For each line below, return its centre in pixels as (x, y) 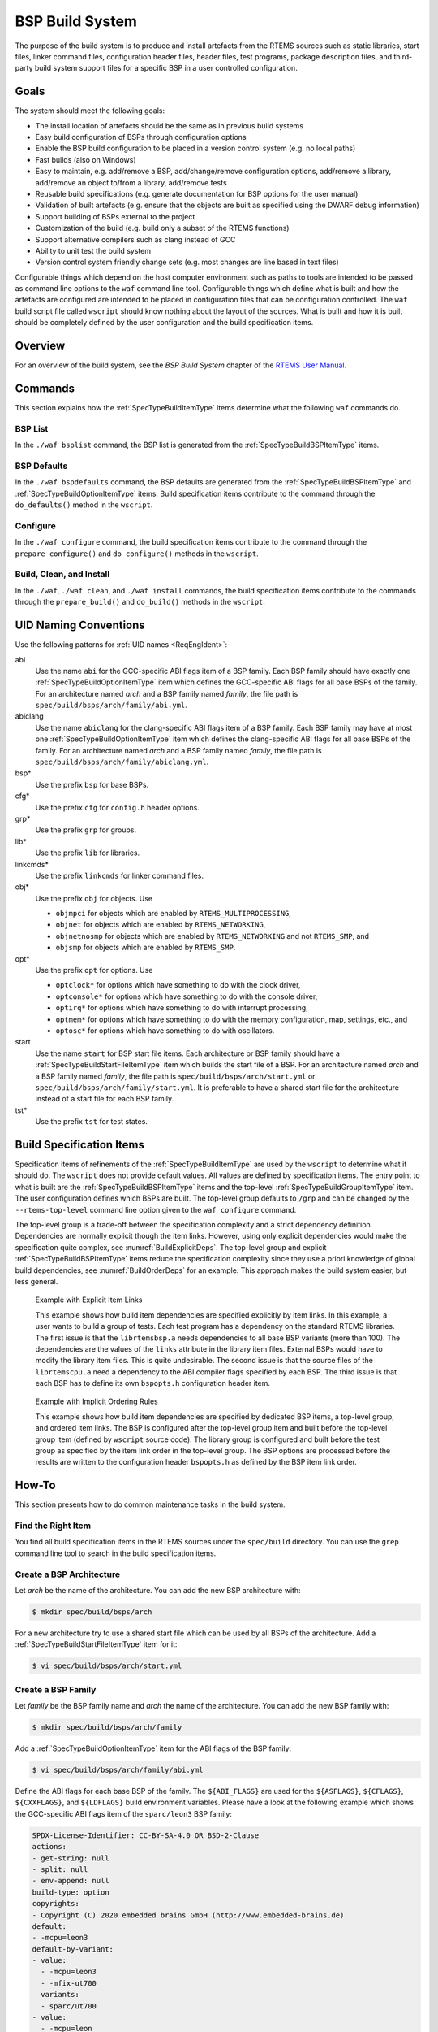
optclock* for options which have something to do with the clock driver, (178, 985)
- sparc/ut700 (69, 2006)
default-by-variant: (73, 1949)
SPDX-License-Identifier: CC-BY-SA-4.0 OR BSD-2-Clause (146, 1835)
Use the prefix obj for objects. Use (94, 898)
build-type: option (71, 1892)
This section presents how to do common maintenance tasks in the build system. (150, 1504)
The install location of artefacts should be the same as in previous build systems (170, 125)
